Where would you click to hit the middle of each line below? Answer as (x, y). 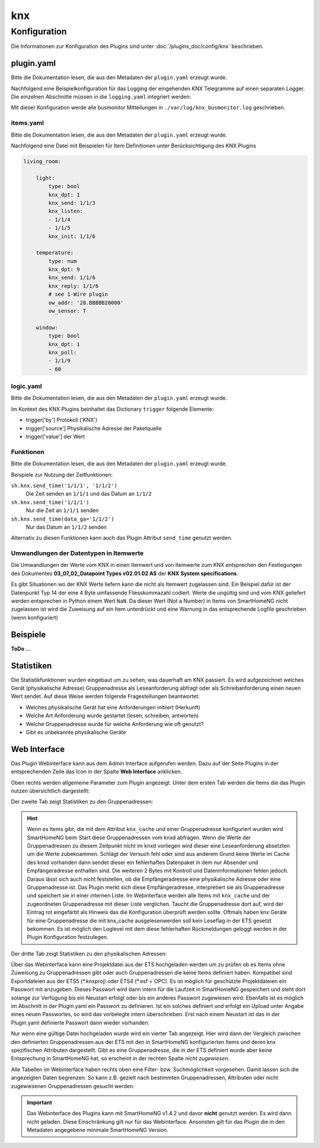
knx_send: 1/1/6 (72, 278)
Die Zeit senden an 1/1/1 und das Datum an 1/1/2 (89, 494)
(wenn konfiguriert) (35, 617)
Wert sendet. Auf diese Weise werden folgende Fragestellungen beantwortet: (105, 696)
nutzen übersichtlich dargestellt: (50, 791)
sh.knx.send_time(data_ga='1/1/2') (63, 519)
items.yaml (28, 123)
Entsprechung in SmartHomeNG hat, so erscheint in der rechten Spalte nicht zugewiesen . (120, 1058)
